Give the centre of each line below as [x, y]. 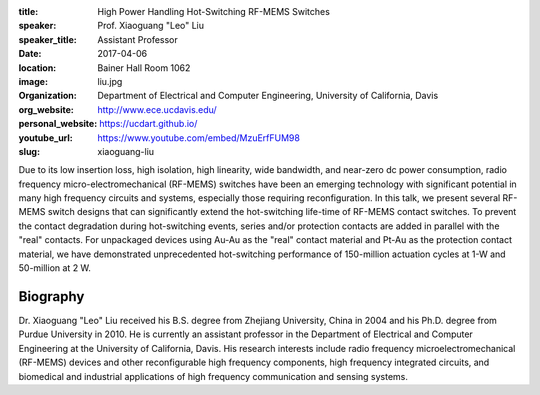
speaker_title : [47, 39]
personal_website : [58, 124]
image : [33, 81]
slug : [29, 151]
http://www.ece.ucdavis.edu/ [157, 109]
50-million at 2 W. [55, 268]
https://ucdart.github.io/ [148, 124]
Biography [51, 296]
